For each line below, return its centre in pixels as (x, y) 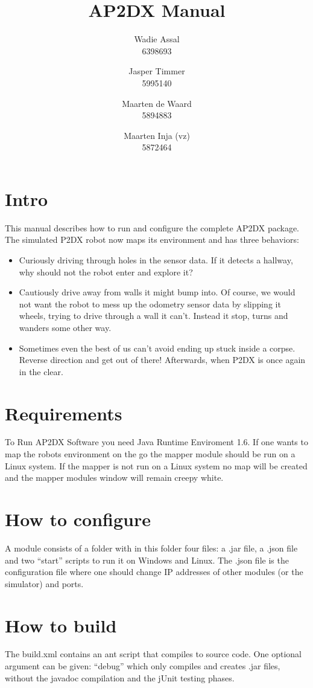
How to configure (78, 519)
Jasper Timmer (157, 71)
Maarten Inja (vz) (157, 135)
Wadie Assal (157, 39)
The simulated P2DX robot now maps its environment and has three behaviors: (152, 240)
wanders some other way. (65, 327)
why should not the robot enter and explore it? (106, 272)
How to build (61, 625)
